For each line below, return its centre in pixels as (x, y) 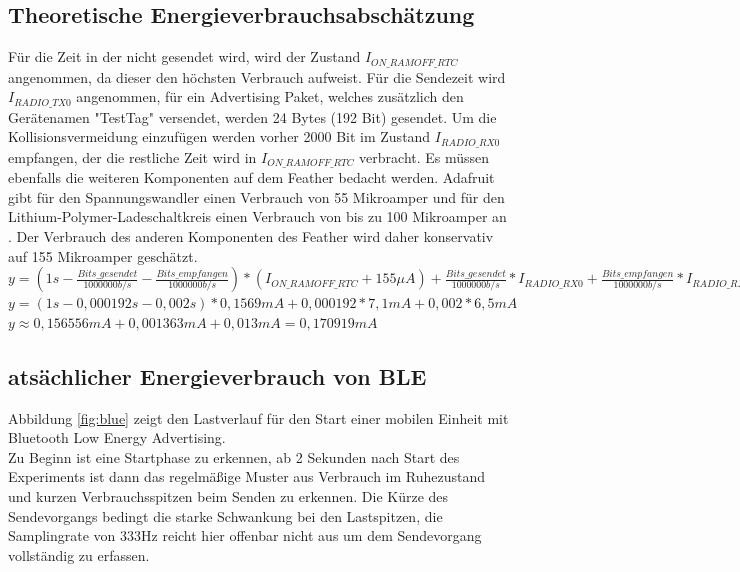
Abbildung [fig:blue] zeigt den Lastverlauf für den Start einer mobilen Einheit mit (258, 417)
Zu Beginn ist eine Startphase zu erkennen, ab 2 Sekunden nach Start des (234, 456)
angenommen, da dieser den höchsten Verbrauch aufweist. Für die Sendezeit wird (257, 76)
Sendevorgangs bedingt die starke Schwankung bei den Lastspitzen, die (225, 515)
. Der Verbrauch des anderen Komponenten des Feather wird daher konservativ (251, 235)
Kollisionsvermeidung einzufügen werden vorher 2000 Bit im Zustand (219, 136)
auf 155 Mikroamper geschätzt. (103, 255)
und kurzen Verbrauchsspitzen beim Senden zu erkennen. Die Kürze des (228, 495)
